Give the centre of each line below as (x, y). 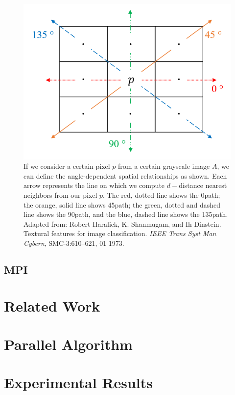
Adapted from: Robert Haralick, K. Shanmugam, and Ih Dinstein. (122, 224)
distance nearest (203, 185)
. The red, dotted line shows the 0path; (162, 195)
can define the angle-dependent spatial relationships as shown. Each (125, 175)
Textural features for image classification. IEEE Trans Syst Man (120, 233)
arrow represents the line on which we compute (94, 185)
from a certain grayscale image (164, 166)
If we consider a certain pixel (67, 166)
